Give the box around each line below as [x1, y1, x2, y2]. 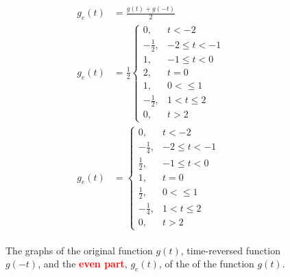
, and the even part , [38, 256, 128, 271]
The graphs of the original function [5, 243, 153, 257]
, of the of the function [158, 256, 254, 271]
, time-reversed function [180, 243, 280, 257]
